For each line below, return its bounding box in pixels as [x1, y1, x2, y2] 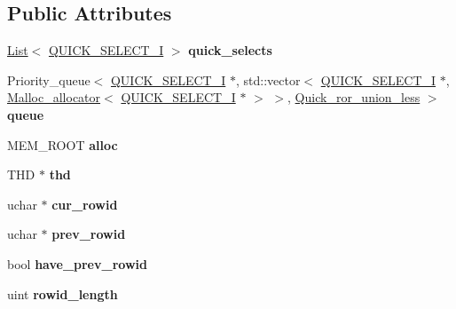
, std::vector [235, 70, 301, 89]
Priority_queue [7, 70, 90, 89]
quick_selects [188, 41, 272, 59]
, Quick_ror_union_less [287, 88, 421, 107]
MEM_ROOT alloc [7, 135, 118, 154]
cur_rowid [51, 194, 118, 213]
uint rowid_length [7, 284, 118, 303]
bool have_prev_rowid [7, 254, 147, 273]
